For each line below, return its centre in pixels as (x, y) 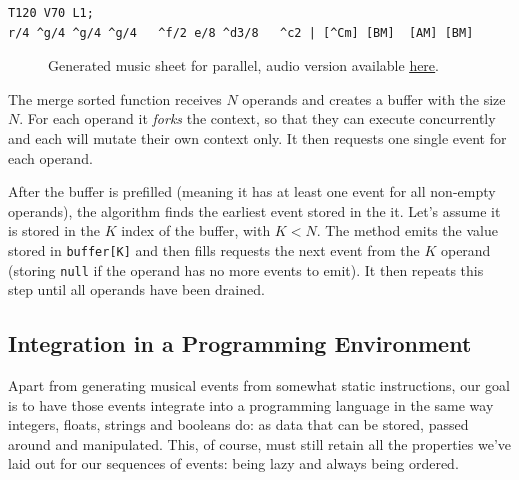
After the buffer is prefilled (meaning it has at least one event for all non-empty (252, 191)
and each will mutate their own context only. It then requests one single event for (257, 137)
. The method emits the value (407, 230)
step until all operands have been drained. (136, 289)
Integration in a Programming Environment (240, 343)
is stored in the (54, 230)
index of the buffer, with (196, 230)
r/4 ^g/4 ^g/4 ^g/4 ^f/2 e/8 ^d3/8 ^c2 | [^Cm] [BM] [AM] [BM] (241, 32)
